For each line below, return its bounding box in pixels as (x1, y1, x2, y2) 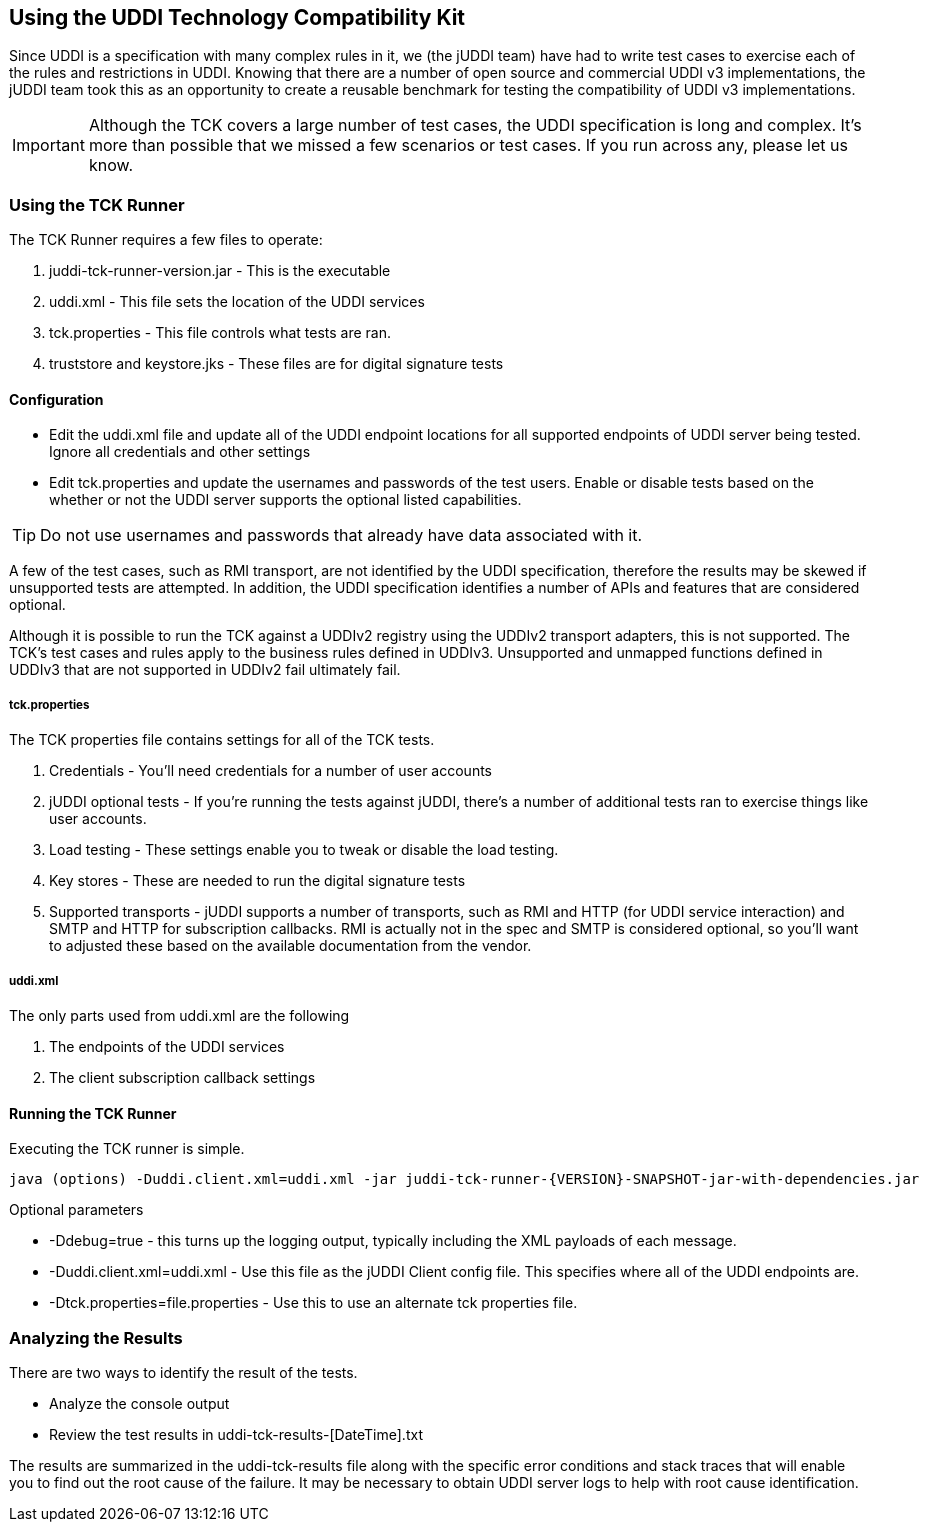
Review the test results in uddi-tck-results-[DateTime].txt (49, 1425, 423, 1443)
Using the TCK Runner (9, 194, 185, 215)
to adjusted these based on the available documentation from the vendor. (49, 937, 532, 955)
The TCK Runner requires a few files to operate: (9, 231, 323, 249)
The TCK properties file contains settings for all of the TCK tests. (9, 731, 435, 749)
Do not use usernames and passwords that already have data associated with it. (40, 525, 643, 546)
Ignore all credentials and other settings (49, 443, 311, 461)
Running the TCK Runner (9, 1104, 177, 1122)
